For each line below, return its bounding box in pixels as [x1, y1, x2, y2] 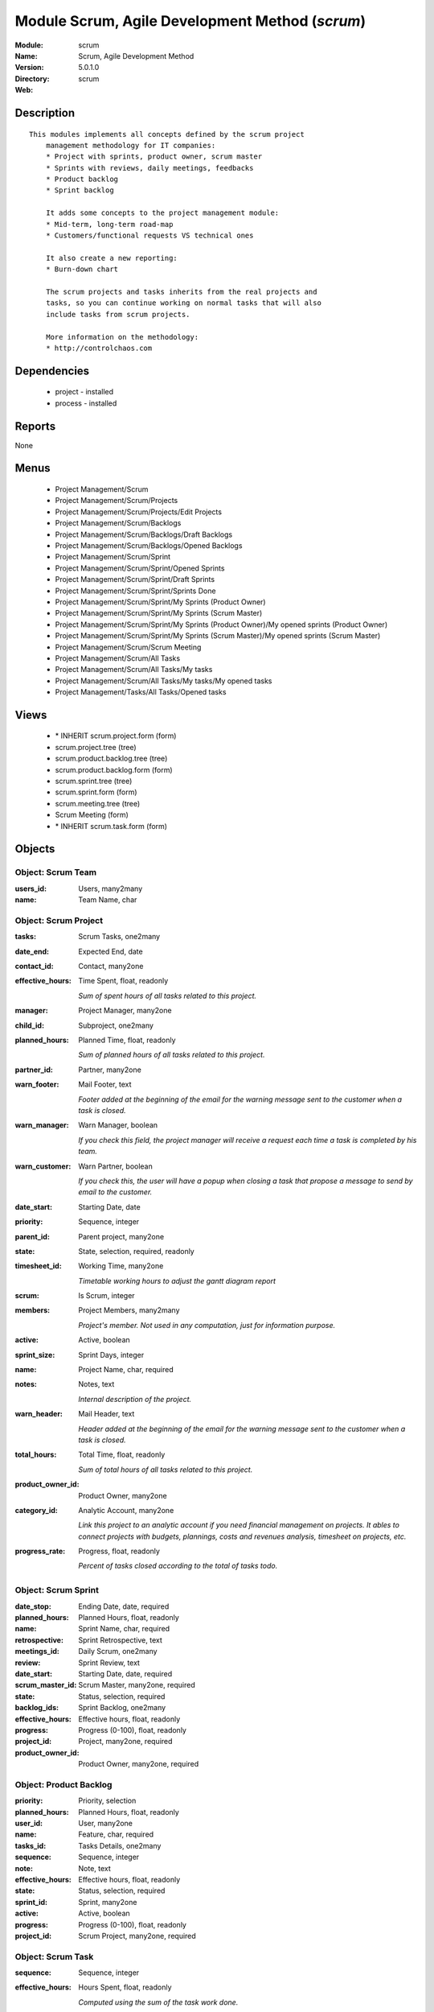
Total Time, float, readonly [78, 1449, 166, 1460]
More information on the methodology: [45, 332, 199, 341]
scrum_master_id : [14, 1680, 77, 1690]
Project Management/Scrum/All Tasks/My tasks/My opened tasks [55, 676, 272, 686]
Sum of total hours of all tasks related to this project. [78, 1465, 253, 1474]
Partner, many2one [78, 1065, 142, 1074]
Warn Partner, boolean [78, 1161, 153, 1171]
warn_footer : [14, 1079, 59, 1090]
